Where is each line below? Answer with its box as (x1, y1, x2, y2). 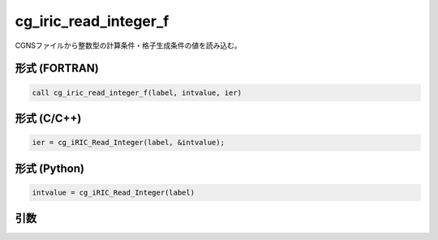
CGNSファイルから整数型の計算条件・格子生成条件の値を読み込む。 (15, 41, 243, 50)
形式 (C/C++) (15, 111, 82, 125)
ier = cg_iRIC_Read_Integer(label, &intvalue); (32, 138, 225, 148)
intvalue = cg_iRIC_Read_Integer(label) (32, 187, 195, 197)
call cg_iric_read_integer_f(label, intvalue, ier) (32, 88, 243, 97)
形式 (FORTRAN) (15, 62, 99, 75)
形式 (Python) (15, 161, 85, 175)
